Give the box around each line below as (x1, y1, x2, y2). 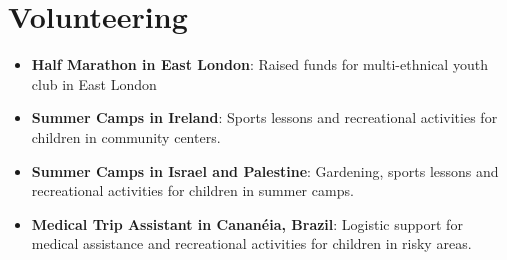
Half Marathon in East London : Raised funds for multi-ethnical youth (31, 54, 488, 75)
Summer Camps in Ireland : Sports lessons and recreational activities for (31, 107, 498, 128)
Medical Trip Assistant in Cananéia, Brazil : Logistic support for (31, 213, 463, 234)
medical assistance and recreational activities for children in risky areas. (31, 233, 472, 254)
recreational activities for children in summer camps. (31, 180, 354, 201)
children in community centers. (31, 126, 221, 147)
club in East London (31, 73, 157, 94)
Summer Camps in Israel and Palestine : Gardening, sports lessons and (31, 160, 499, 181)
